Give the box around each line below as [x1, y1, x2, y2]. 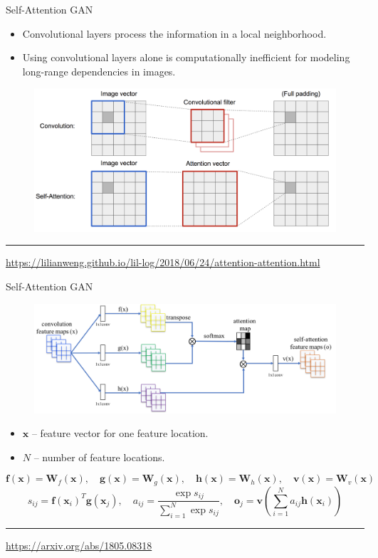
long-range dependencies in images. [22, 63, 176, 78]
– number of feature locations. [33, 449, 165, 464]
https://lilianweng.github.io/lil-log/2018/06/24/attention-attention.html [6, 255, 320, 270]
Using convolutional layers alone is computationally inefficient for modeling [22, 50, 350, 65]
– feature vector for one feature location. [31, 426, 209, 441]
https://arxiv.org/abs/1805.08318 [6, 537, 152, 552]
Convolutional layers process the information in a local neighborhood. [22, 26, 327, 41]
